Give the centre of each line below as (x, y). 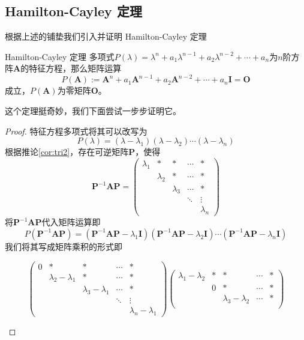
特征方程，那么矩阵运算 (75, 68)
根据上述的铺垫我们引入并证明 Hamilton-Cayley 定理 (106, 36)
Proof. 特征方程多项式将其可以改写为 (76, 131)
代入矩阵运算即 (71, 222)
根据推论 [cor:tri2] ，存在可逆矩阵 (67, 152)
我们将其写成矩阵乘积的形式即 (64, 246)
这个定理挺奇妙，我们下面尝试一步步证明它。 (93, 111)
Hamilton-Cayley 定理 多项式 (60, 56)
